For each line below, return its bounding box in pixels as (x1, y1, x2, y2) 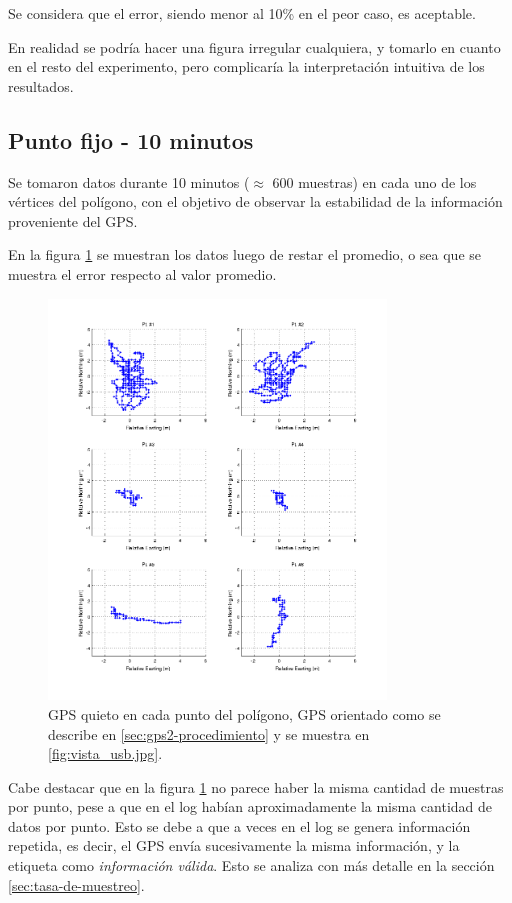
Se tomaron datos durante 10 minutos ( (8, 171, 250, 192)
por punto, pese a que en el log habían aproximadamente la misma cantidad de (8, 796, 493, 817)
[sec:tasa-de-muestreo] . (8, 874, 145, 895)
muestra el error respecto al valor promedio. (8, 263, 277, 284)
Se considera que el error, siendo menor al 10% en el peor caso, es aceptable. (8, 3, 476, 23)
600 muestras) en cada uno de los (272, 171, 477, 192)
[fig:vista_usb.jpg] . (48, 743, 163, 764)
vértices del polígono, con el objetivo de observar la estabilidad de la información (8, 191, 503, 212)
